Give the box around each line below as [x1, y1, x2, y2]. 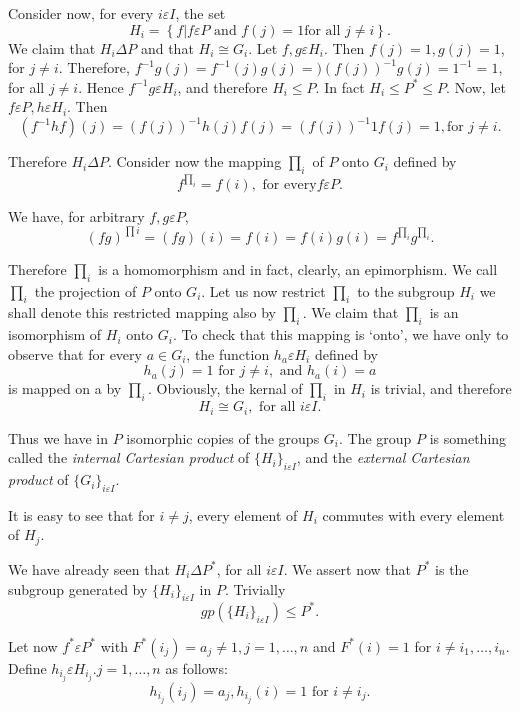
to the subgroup [357, 280, 455, 301]
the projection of [34, 280, 137, 301]
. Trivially [224, 578, 286, 599]
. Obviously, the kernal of [147, 378, 303, 399]
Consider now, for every [8, 3, 154, 23]
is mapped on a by [8, 378, 122, 399]
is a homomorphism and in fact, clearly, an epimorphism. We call [98, 258, 498, 279]
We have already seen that [8, 558, 170, 579]
